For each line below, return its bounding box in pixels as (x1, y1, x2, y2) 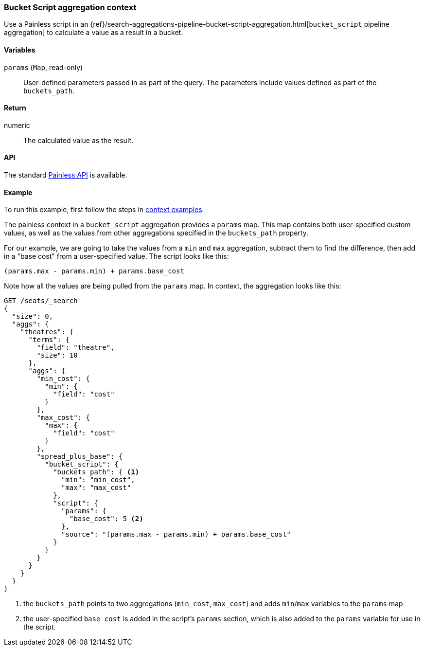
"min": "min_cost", (61, 476, 135, 484)
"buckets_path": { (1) (53, 468, 140, 476)
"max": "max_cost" (61, 484, 131, 492)
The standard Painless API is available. (4, 171, 127, 180)
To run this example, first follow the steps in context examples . (4, 205, 204, 214)
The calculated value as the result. (23, 136, 134, 144)
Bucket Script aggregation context (4, 2, 137, 12)
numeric (4, 121, 30, 129)
